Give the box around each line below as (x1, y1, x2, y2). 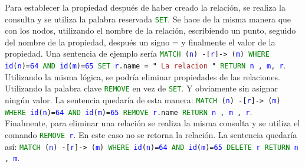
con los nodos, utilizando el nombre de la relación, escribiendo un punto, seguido (5, 24, 296, 37)
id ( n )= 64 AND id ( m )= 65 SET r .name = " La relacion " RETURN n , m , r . (5, 59, 286, 71)
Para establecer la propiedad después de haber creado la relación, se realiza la (5, 1, 286, 13)
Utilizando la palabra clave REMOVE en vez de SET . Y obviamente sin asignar (5, 82, 278, 94)
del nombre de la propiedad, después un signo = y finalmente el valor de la (5, 35, 276, 48)
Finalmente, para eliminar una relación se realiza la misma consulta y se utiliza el (5, 117, 300, 129)
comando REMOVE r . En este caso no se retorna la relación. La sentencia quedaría (5, 128, 297, 140)
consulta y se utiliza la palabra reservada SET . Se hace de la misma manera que (5, 12, 291, 25)
